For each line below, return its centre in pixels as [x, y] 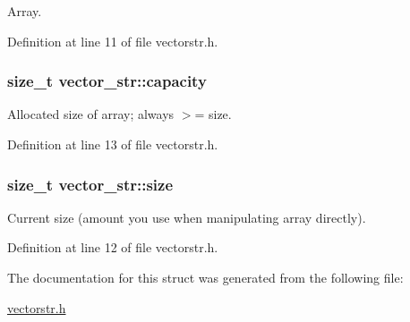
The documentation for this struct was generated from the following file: [205, 277]
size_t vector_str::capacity [107, 81]
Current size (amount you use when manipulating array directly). [187, 217]
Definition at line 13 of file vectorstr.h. [113, 144]
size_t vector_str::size [90, 184]
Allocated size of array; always [91, 114]
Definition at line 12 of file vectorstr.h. [113, 247]
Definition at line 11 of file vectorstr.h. [113, 41]
